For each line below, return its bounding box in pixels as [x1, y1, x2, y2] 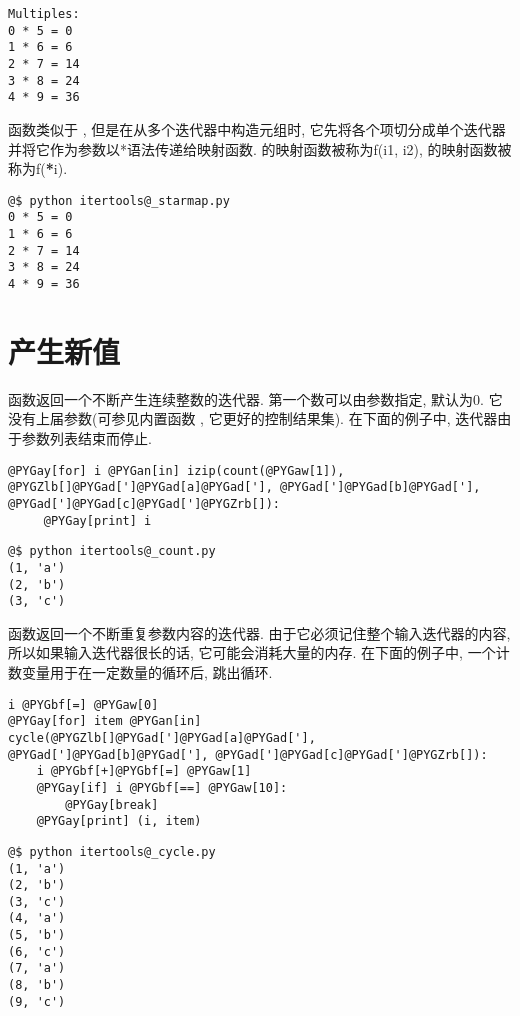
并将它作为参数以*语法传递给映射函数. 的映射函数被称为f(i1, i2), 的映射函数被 [8, 138, 512, 159]
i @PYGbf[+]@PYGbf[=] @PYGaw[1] [36, 764, 252, 779]
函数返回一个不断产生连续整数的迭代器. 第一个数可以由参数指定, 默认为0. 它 [8, 388, 503, 409]
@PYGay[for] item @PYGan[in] [8, 714, 202, 729]
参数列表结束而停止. [21, 427, 152, 448]
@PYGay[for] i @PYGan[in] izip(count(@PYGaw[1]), [8, 463, 345, 478]
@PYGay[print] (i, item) [36, 814, 202, 829]
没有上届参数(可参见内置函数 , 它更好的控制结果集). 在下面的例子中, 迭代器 [8, 408, 498, 429]
